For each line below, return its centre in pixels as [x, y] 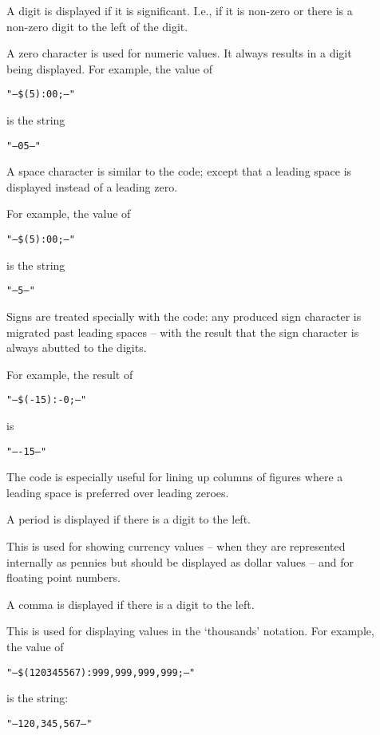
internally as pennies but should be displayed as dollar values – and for [180, 561]
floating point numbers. [63, 577]
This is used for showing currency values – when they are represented [176, 546]
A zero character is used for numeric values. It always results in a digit [179, 53]
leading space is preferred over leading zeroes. [118, 492]
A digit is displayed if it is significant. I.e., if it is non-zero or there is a [180, 10]
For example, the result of [70, 374]
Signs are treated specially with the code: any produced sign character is [184, 316]
